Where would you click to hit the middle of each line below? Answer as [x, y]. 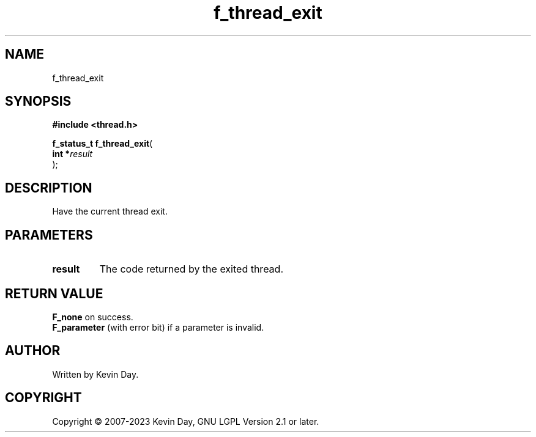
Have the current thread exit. [110, 211]
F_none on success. [93, 317]
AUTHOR [33, 351]
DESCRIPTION [49, 188]
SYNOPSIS [38, 101]
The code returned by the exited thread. [191, 269]
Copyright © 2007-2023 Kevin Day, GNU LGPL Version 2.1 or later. [186, 421]
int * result [73, 154]
